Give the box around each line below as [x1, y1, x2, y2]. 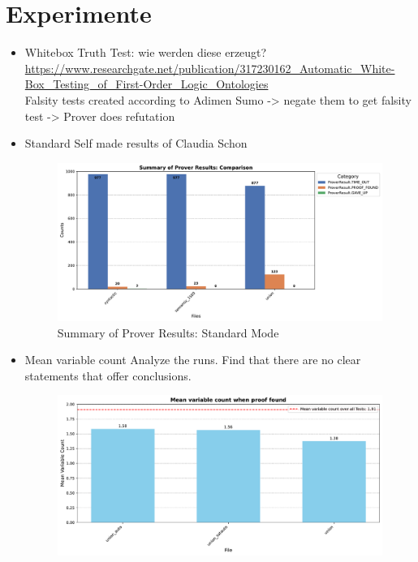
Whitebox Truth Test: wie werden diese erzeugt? [24, 44, 267, 61]
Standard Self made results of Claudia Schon [24, 135, 248, 152]
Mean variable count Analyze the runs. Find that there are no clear [24, 351, 361, 368]
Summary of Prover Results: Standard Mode [57, 324, 279, 341]
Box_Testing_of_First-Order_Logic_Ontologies [24, 75, 269, 92]
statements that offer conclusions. [24, 367, 192, 384]
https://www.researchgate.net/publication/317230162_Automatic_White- [24, 59, 395, 76]
